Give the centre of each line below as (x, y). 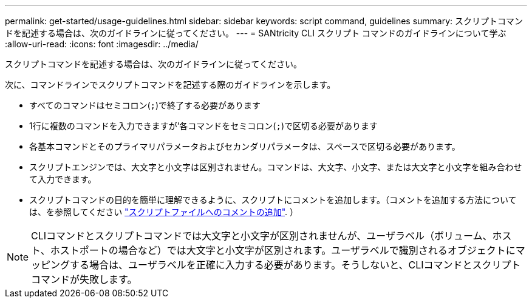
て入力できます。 (63, 179)
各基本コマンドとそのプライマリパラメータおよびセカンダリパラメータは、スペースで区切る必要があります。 (245, 146)
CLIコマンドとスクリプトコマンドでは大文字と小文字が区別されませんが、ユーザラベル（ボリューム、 (262, 236)
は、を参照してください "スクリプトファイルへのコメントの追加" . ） (164, 212)
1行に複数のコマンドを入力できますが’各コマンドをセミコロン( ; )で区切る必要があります (203, 126)
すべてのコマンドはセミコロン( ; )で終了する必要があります (145, 105)
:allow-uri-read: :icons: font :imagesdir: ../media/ (102, 44)
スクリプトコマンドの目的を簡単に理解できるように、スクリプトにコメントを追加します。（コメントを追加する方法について (273, 200)
